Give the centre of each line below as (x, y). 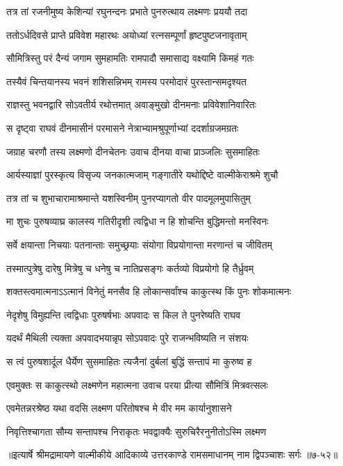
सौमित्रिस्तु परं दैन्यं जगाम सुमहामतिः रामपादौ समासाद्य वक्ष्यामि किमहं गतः (130, 58)
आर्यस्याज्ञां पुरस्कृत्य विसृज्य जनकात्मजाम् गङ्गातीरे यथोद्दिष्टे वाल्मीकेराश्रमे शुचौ (142, 175)
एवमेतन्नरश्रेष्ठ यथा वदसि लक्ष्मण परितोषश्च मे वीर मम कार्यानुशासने (119, 408)
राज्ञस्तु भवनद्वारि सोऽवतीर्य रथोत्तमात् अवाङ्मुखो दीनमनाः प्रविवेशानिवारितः (132, 105)
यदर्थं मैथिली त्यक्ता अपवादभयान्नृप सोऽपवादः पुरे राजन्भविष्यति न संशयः (127, 338)
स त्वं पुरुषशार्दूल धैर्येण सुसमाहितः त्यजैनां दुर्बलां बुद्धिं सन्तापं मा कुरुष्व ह (129, 361)
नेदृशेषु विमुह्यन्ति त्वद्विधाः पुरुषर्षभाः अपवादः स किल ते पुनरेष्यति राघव (124, 314)
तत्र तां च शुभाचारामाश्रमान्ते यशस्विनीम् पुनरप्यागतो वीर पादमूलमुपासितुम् (128, 198)
